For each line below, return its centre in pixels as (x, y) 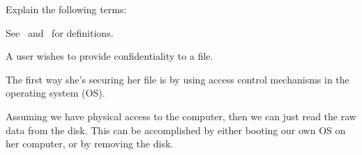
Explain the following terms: (66, 9)
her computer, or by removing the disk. (90, 144)
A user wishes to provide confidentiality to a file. (110, 56)
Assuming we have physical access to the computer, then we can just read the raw (181, 116)
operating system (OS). (55, 93)
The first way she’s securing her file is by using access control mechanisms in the (178, 79)
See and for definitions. (60, 32)
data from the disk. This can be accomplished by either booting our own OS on (176, 130)
